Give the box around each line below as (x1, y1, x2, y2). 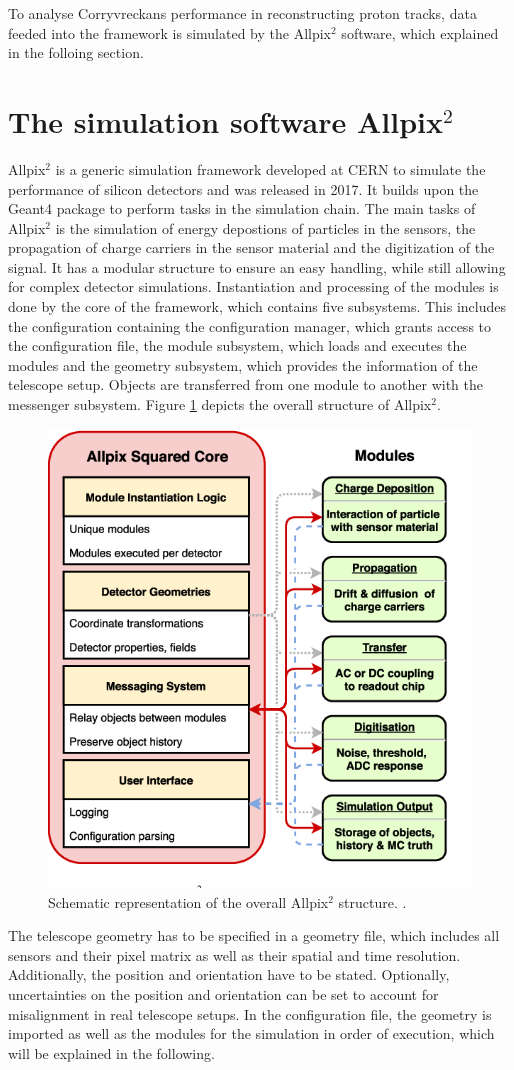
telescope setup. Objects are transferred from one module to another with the (8, 374, 483, 395)
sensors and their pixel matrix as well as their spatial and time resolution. (8, 944, 461, 965)
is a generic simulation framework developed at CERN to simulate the (55, 158, 486, 179)
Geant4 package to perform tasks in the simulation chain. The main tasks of (8, 198, 476, 219)
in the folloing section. (8, 42, 144, 63)
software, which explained (341, 22, 499, 43)
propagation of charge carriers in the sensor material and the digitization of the (8, 237, 495, 258)
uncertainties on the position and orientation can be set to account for (8, 984, 439, 1005)
